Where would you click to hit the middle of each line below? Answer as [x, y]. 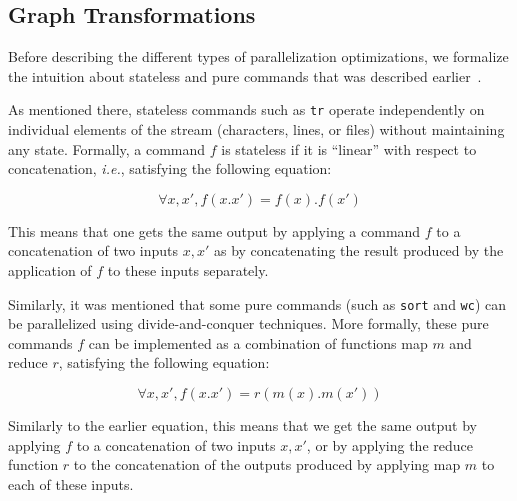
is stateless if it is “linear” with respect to [349, 148]
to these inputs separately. [188, 270]
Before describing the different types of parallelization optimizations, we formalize [258, 56]
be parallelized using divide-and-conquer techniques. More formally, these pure [248, 323]
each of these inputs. [71, 483]
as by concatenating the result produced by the [358, 250]
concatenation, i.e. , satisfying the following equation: [170, 168]
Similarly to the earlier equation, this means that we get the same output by [242, 425]
